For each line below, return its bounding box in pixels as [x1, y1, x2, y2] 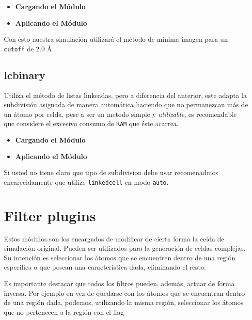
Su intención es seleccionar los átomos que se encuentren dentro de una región [4, 252, 236, 262]
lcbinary [4, 67, 46, 82]
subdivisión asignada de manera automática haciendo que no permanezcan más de [4, 99, 248, 110]
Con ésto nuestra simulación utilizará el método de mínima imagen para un [4, 34, 228, 44]
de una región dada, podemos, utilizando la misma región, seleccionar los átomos [4, 297, 244, 307]
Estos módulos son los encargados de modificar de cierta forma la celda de [4, 233, 224, 243]
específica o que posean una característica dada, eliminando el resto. [4, 262, 206, 272]
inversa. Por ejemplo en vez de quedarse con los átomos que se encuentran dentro [4, 288, 245, 298]
